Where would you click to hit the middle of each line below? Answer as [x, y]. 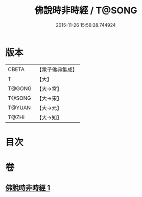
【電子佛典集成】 [57, 70]
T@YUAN [19, 107]
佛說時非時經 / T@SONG [86, 10]
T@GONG [20, 89]
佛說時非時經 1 [28, 188]
